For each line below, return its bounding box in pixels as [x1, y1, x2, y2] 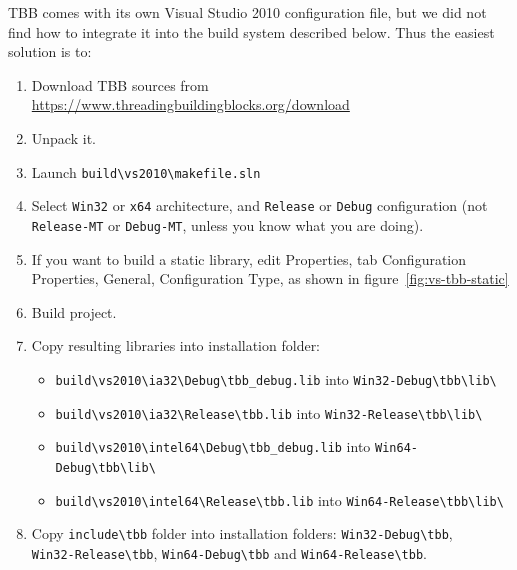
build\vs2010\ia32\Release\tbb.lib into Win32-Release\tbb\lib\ [55, 402, 483, 423]
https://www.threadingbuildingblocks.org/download [31, 94, 350, 115]
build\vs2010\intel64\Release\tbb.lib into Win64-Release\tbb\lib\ [55, 489, 504, 510]
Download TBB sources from [31, 74, 209, 95]
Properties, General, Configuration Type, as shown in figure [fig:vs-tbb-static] [31, 268, 509, 289]
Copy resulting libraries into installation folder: [31, 335, 321, 356]
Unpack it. [31, 127, 96, 148]
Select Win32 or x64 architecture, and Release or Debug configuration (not [31, 195, 488, 216]
